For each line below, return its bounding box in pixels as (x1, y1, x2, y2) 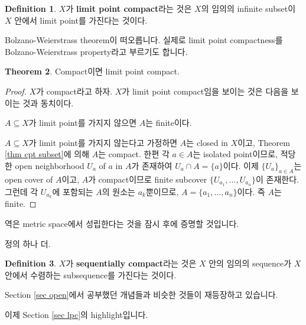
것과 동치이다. (22, 96, 74, 109)
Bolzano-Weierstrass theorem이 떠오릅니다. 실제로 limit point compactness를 (5, 34, 283, 46)
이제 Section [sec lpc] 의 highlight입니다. (5, 308, 148, 321)
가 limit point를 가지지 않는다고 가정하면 (28, 136, 178, 148)
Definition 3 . (5, 257, 57, 269)
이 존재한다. (255, 173, 299, 185)
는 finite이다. (145, 116, 192, 129)
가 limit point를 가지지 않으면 (28, 116, 137, 129)
